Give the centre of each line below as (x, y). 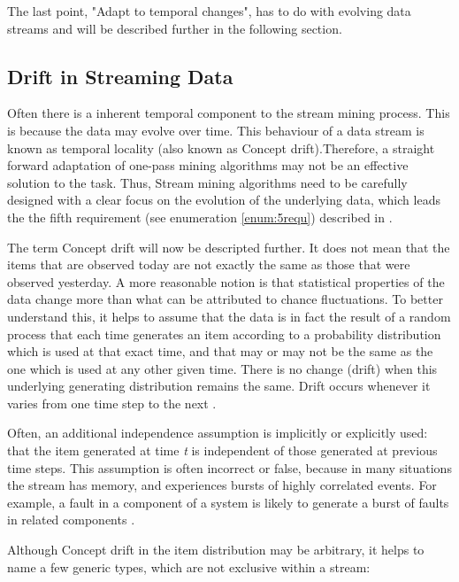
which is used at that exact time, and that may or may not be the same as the (220, 351)
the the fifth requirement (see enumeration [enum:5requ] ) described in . (200, 217)
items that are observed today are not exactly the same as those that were (209, 264)
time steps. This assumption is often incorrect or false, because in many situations (229, 467)
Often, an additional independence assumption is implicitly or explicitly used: (218, 433)
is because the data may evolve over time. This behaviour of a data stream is (216, 130)
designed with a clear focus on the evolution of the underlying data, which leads (224, 200)
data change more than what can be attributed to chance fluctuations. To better (225, 299)
